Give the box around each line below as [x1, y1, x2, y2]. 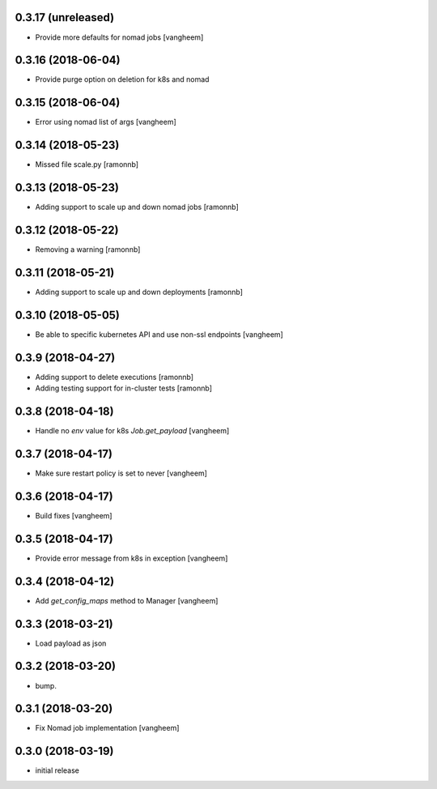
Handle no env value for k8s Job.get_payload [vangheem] [35, 426, 230, 436]
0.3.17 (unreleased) [15, 11, 115, 24]
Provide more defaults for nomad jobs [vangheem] [35, 32, 204, 42]
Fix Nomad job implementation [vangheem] [35, 723, 180, 733]
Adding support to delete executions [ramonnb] [35, 372, 194, 382]
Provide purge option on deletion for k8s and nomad [35, 75, 210, 84]
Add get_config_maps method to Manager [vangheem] [35, 595, 218, 605]
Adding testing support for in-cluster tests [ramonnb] [35, 383, 213, 393]
